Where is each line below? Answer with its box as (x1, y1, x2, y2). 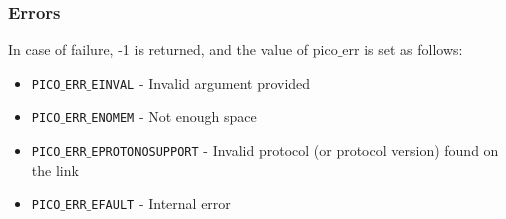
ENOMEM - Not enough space (91, 106, 257, 127)
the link (31, 159, 79, 180)
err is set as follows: (342, 39, 463, 60)
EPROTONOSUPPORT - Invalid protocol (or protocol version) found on (91, 140, 499, 161)
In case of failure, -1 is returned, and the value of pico (8, 39, 338, 60)
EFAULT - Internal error (91, 193, 231, 214)
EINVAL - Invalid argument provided (91, 72, 311, 93)
